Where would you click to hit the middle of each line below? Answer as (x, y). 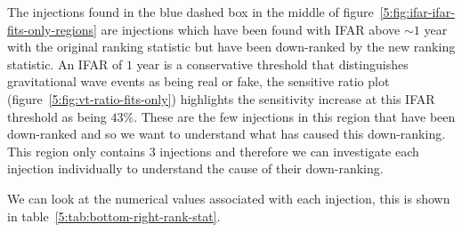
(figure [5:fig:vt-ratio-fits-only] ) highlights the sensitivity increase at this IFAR (221, 98)
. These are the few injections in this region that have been (295, 116)
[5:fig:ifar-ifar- (417, 12)
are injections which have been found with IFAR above (251, 29)
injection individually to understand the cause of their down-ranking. (195, 168)
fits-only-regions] (52, 29)
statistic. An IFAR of (65, 64)
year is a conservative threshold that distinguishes (272, 64)
